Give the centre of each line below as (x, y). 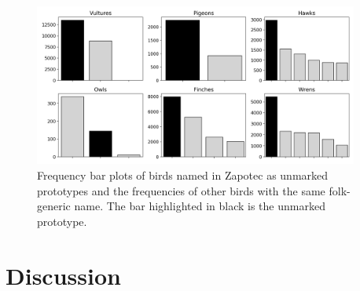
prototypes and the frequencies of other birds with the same (181, 190)
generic (54, 206)
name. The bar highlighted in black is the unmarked (200, 206)
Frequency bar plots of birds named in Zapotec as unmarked (183, 175)
